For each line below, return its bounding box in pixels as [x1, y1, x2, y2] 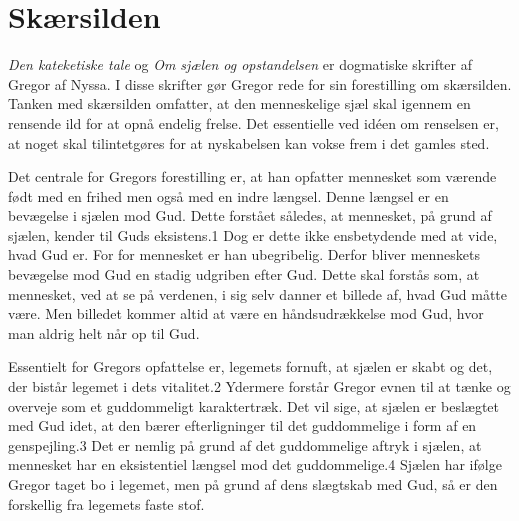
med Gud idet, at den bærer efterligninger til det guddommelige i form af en [8, 415, 477, 436]
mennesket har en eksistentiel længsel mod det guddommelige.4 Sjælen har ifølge [8, 454, 502, 475]
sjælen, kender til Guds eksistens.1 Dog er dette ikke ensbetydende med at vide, [8, 224, 498, 245]
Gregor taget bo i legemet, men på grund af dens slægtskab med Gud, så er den [8, 474, 498, 494]
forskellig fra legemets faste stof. [8, 493, 205, 514]
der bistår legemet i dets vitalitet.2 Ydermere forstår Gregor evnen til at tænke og [8, 376, 511, 397]
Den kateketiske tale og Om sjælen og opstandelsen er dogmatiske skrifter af [8, 54, 473, 75]
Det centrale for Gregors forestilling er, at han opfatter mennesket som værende [8, 166, 497, 187]
